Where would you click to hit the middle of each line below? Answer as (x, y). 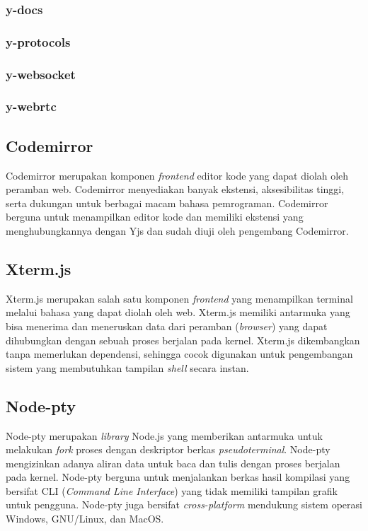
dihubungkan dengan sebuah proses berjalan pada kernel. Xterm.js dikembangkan (183, 340)
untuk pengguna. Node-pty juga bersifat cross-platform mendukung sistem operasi (184, 504)
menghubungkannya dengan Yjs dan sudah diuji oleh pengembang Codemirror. (177, 230)
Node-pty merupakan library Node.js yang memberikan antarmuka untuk (164, 435)
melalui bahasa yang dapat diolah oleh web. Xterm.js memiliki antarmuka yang (178, 312)
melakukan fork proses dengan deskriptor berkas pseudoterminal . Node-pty (168, 449)
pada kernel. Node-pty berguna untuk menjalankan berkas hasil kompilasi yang (178, 477)
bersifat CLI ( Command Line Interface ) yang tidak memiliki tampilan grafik (172, 490)
